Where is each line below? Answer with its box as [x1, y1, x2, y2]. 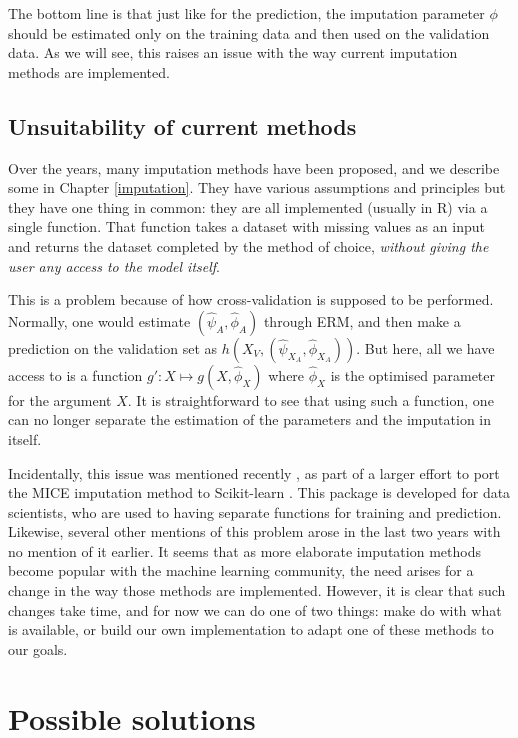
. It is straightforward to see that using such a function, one [127, 389, 494, 410]
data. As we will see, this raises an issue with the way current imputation [8, 42, 458, 63]
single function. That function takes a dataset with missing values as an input [8, 216, 485, 237]
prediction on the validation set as [8, 337, 218, 358]
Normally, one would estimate [8, 310, 191, 331]
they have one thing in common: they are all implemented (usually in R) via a [8, 196, 488, 217]
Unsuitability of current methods [8, 110, 357, 141]
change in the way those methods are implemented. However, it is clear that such [8, 580, 506, 601]
